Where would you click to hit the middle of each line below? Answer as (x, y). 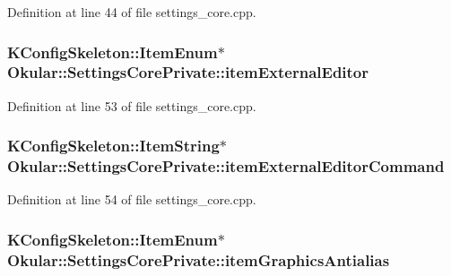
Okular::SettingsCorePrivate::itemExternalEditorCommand (226, 166)
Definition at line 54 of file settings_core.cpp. (132, 199)
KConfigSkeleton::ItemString (113, 146)
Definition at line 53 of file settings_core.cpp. (132, 105)
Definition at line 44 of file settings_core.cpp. (132, 12)
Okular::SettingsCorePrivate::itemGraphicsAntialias (199, 259)
